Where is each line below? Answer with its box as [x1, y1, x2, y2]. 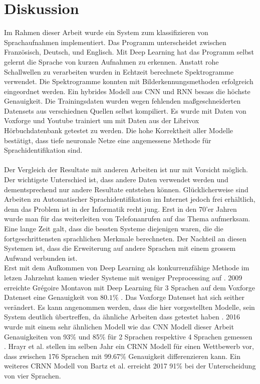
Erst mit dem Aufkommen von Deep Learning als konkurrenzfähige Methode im [4, 262, 249, 273]
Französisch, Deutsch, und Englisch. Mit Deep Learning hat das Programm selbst [4, 47, 254, 57]
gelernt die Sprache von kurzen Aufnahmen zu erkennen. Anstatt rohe [4, 56, 219, 67]
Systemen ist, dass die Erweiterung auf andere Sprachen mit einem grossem [4, 243, 236, 253]
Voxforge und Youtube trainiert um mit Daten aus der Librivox [4, 115, 199, 126]
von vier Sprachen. [4, 370, 61, 380]
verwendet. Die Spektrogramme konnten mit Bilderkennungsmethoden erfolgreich [4, 76, 253, 87]
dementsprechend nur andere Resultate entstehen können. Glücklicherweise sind [4, 184, 248, 194]
